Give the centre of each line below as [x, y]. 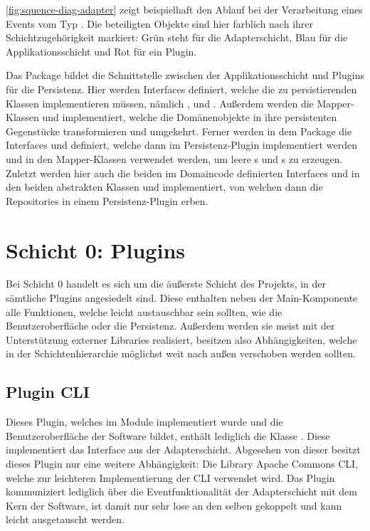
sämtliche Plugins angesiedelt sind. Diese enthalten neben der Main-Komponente [182, 298]
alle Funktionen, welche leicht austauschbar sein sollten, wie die [144, 311]
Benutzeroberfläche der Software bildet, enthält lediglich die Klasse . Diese [168, 435]
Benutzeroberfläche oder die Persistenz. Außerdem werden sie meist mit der [170, 326]
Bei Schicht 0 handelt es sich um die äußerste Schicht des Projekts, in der [166, 284]
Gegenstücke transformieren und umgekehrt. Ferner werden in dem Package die [179, 131]
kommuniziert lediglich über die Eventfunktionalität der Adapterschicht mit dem [181, 491]
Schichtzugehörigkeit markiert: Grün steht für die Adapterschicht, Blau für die [177, 37]
